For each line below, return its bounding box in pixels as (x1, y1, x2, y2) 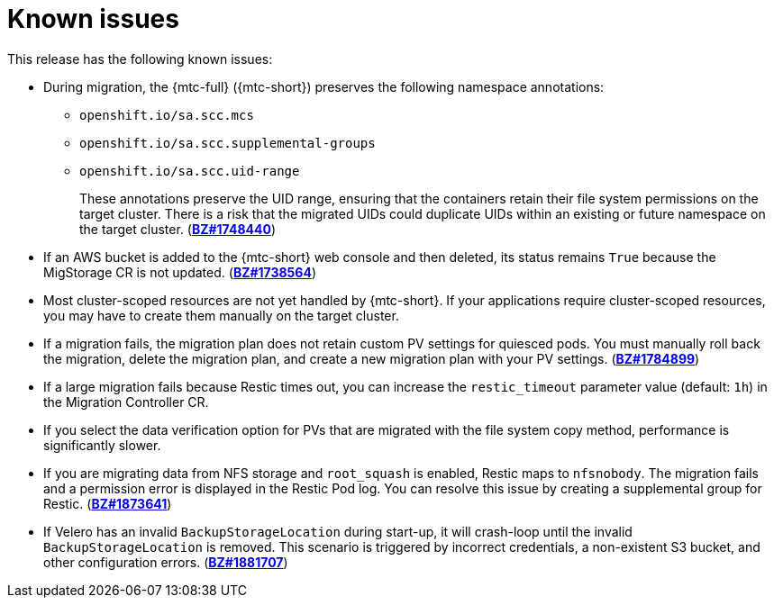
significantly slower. (43, 437, 161, 453)
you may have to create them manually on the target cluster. (43, 307, 399, 323)
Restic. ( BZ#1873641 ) (43, 495, 172, 511)
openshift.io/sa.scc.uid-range (79, 163, 300, 178)
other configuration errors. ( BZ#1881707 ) (43, 554, 288, 570)
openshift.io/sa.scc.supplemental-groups (79, 135, 376, 150)
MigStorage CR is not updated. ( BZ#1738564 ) (43, 264, 316, 280)
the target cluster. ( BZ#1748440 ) (79, 221, 276, 237)
